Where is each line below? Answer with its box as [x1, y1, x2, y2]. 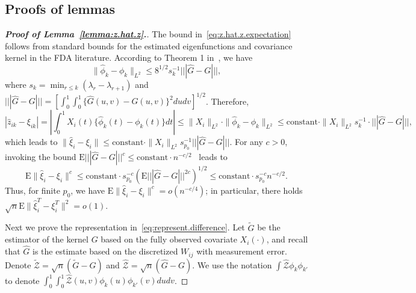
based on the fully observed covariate [101, 233, 237, 245]
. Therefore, [205, 94, 249, 107]
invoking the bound [5, 150, 76, 163]
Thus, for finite [5, 184, 60, 196]
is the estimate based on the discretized [33, 245, 178, 258]
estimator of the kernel [5, 233, 88, 245]
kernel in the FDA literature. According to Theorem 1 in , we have [5, 51, 253, 64]
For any [234, 135, 263, 148]
